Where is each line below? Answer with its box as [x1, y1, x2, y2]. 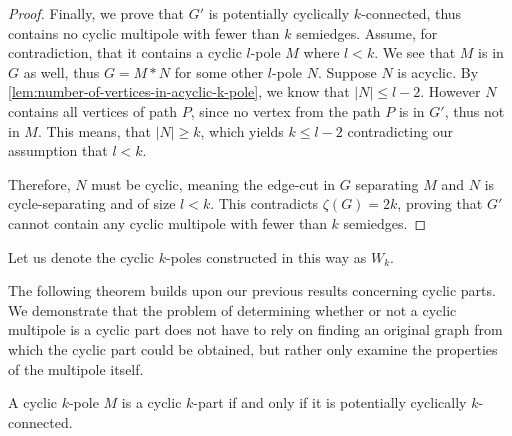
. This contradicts [210, 193, 319, 214]
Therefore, [8, 173, 71, 194]
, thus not [444, 100, 505, 121]
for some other [174, 61, 264, 82]
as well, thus [23, 61, 100, 82]
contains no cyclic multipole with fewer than [8, 22, 280, 43]
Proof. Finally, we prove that [8, 3, 184, 23]
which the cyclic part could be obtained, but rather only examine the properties [8, 338, 498, 359]
